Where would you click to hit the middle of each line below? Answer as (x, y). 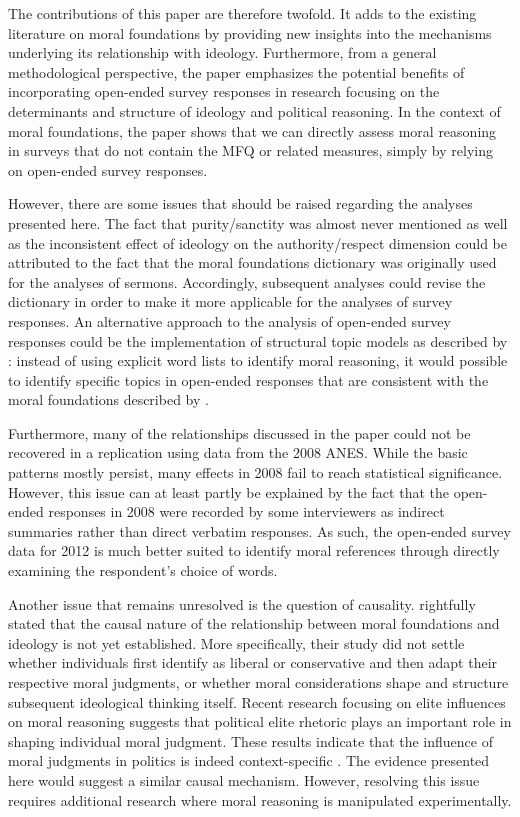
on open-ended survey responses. (108, 169)
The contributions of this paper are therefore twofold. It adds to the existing (242, 13)
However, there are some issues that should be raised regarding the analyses (240, 203)
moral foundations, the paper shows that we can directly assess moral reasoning (252, 130)
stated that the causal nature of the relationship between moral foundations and (254, 623)
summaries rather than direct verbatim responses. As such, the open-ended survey (259, 530)
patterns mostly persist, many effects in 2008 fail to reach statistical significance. (255, 472)
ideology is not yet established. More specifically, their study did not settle (236, 642)
